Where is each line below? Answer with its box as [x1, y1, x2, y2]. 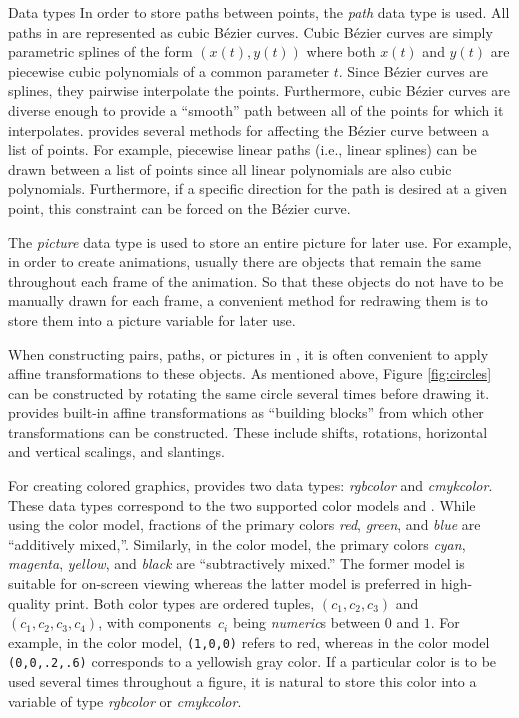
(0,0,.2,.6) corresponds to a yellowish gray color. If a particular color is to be [8, 651, 497, 672]
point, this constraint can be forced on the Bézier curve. [8, 197, 351, 218]
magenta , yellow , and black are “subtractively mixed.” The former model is [8, 553, 465, 574]
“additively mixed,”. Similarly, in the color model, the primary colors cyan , [8, 533, 466, 554]
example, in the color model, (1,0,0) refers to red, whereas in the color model [8, 631, 490, 652]
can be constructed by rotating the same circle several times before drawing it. [8, 382, 490, 403]
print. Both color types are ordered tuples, [55, 592, 315, 613]
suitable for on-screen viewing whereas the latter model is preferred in [8, 573, 437, 594]
